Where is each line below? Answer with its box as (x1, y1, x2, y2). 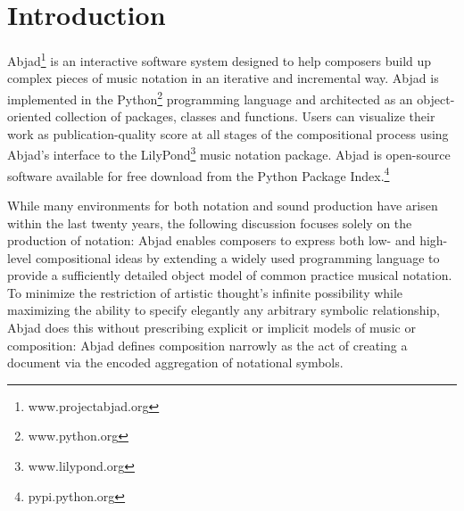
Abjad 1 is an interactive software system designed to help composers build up (7, 49, 432, 70)
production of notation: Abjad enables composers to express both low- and (7, 231, 416, 250)
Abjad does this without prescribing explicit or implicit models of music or (7, 318, 416, 337)
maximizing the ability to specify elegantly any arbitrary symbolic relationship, (7, 301, 440, 319)
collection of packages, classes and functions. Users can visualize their (55, 107, 435, 126)
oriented (7, 107, 52, 126)
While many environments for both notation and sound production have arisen (7, 195, 438, 214)
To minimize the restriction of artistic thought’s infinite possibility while (7, 283, 403, 301)
